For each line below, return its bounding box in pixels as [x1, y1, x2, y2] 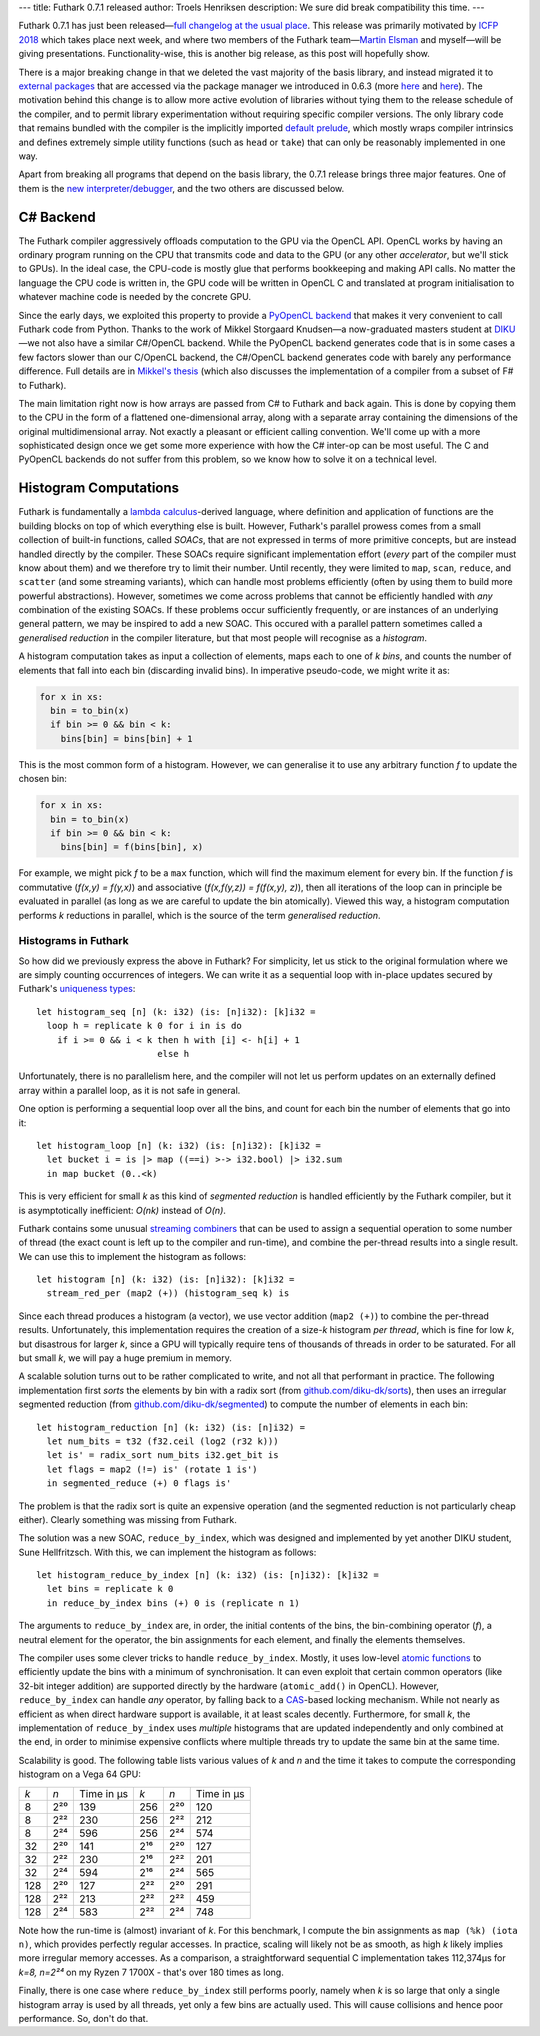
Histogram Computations [18, 480, 180, 497]
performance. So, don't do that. [18, 2012, 149, 2024]
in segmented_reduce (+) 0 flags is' [46, 1478, 232, 1489]
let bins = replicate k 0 [46, 1583, 174, 1595]
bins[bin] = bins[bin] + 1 [60, 733, 194, 744]
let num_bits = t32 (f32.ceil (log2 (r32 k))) [46, 1435, 279, 1447]
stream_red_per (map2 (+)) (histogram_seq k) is [46, 1288, 290, 1299]
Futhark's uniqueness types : [18, 983, 136, 995]
